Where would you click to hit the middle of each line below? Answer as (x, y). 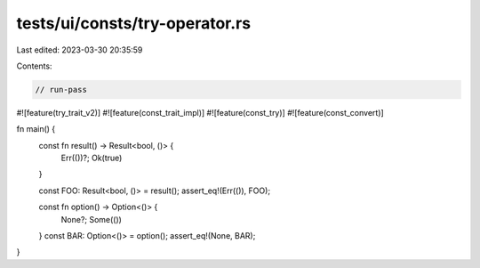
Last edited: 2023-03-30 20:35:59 (80, 50)
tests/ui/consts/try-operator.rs (134, 23)
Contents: (34, 66)
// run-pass (61, 89)
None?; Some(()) (91, 219)
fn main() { (36, 129)
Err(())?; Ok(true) (92, 158)
